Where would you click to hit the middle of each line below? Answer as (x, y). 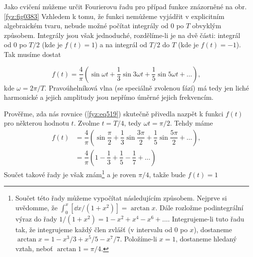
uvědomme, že (36, 207)
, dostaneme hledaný (206, 239)
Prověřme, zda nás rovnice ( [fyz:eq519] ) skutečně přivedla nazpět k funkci (114, 113)
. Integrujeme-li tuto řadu (206, 218)
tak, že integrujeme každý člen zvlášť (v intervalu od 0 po (101, 229)
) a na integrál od (121, 45)
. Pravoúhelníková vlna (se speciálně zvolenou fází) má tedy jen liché (147, 87)
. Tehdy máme (191, 123)
